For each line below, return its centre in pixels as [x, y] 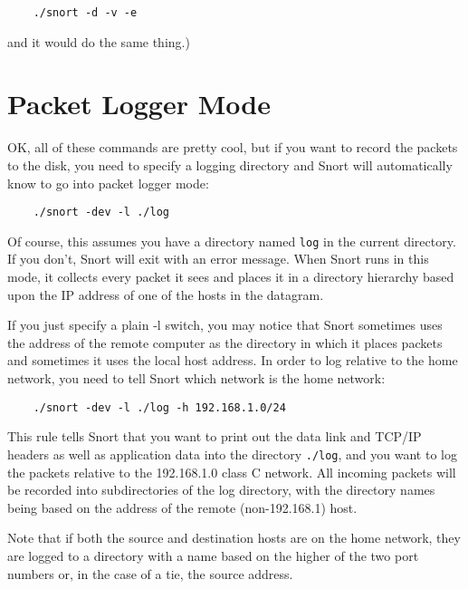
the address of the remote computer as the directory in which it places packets [225, 342]
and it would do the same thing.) [99, 41]
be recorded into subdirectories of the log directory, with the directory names [221, 490]
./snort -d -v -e [85, 13]
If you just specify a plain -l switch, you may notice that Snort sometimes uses [225, 325]
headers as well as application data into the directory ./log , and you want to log [232, 454]
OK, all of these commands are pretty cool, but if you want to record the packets [233, 147]
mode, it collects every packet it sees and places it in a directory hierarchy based [231, 277]
